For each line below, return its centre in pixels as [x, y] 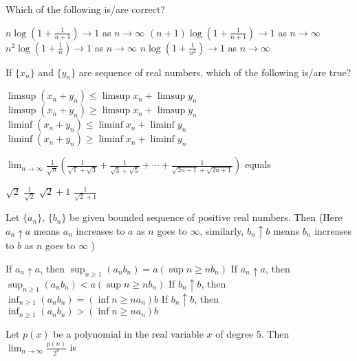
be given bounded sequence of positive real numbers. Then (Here [206, 217]
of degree [235, 333]
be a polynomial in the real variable [128, 333]
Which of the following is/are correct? [85, 9]
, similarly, [222, 230]
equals [258, 164]
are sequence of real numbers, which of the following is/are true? [215, 72]
